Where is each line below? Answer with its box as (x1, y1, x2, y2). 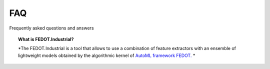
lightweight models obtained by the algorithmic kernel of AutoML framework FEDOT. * (18, 52, 195, 58)
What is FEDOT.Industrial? (18, 36, 74, 42)
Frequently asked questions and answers (9, 25, 94, 31)
